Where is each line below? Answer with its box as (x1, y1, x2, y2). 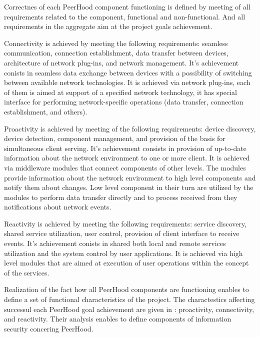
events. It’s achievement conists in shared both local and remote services (4, 238, 226, 248)
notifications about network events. (4, 201, 111, 212)
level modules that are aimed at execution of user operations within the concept (4, 257, 249, 268)
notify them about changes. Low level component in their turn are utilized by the (4, 182, 253, 192)
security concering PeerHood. (4, 323, 93, 333)
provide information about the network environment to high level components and (4, 172, 256, 182)
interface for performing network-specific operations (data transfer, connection (4, 96, 243, 107)
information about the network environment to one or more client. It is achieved (4, 152, 250, 163)
